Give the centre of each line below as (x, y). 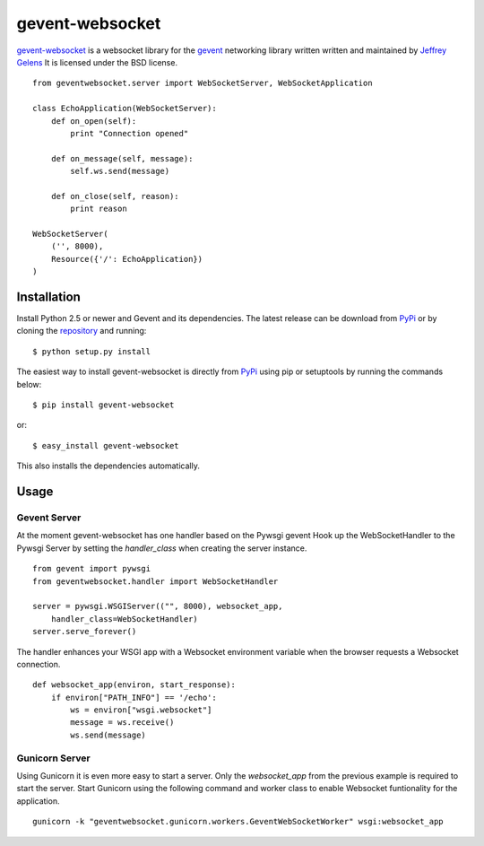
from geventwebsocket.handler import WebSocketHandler (156, 581)
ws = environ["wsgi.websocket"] (141, 710)
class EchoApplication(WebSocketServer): (125, 109)
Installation (48, 297)
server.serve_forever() (85, 632)
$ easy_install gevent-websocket (106, 445)
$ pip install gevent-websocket (104, 405)
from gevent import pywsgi (92, 569)
